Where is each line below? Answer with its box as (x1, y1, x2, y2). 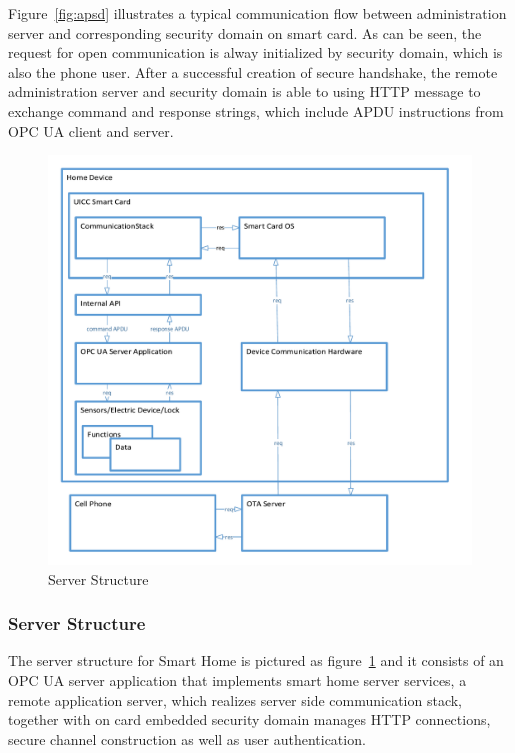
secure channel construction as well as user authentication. (8, 728, 366, 749)
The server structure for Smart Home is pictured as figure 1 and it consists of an (8, 650, 504, 671)
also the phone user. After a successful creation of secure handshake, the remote (8, 61, 498, 82)
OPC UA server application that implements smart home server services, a (8, 670, 467, 691)
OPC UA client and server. (8, 120, 174, 141)
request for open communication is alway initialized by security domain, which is (8, 42, 503, 63)
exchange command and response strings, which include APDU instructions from (8, 100, 504, 121)
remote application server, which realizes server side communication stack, (8, 689, 463, 710)
